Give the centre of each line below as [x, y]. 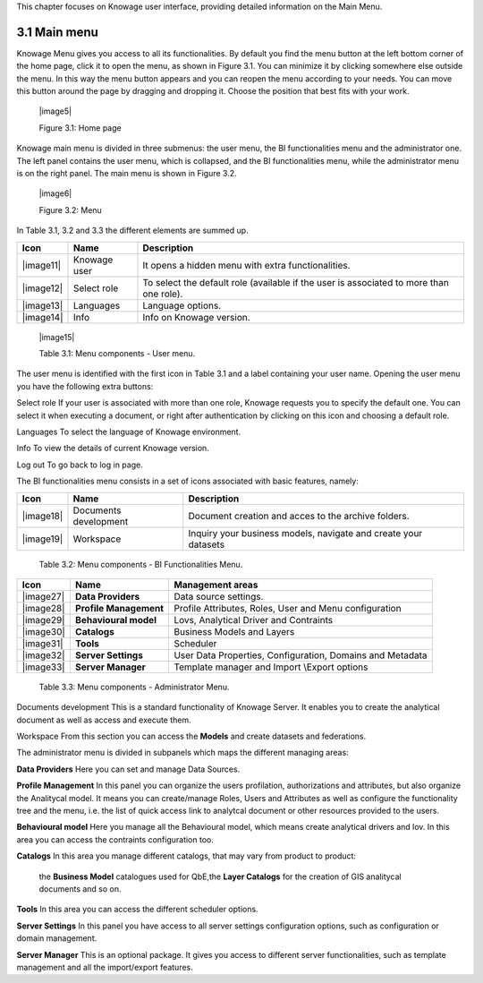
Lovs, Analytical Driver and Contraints [254, 620]
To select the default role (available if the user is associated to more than [296, 282]
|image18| [42, 516]
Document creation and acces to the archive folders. [299, 516]
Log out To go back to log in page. [80, 465]
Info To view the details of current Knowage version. [113, 449]
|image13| [42, 305]
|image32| [44, 655]
